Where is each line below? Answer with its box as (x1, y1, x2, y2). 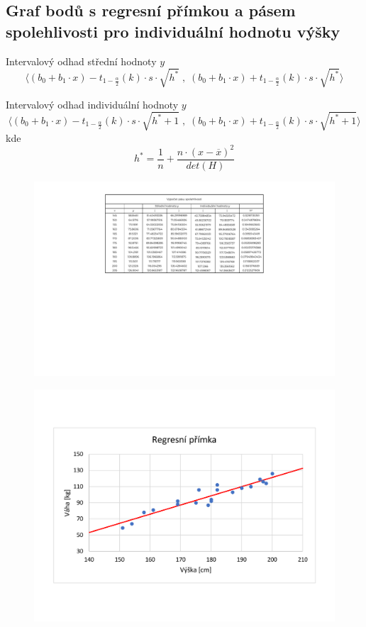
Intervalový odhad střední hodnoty (6, 53, 157, 68)
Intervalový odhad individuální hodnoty (6, 96, 179, 111)
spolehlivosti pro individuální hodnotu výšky (6, 20, 340, 42)
